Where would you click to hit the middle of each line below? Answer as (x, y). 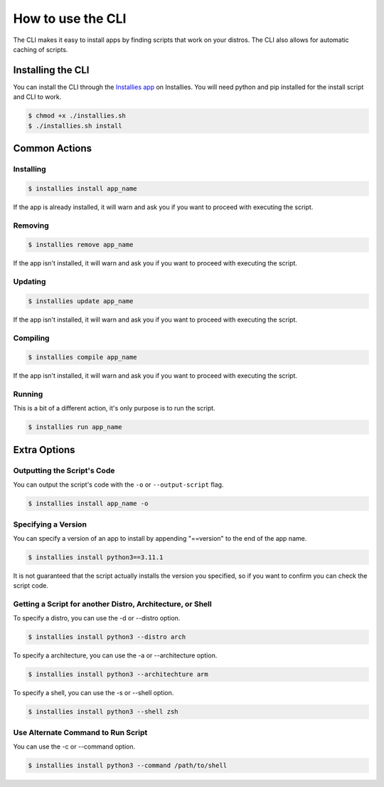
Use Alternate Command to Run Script (80, 732)
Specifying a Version (50, 524)
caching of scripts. (41, 49)
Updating (30, 282)
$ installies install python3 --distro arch (107, 637)
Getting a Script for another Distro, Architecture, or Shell (113, 604)
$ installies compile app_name (83, 357)
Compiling (31, 338)
